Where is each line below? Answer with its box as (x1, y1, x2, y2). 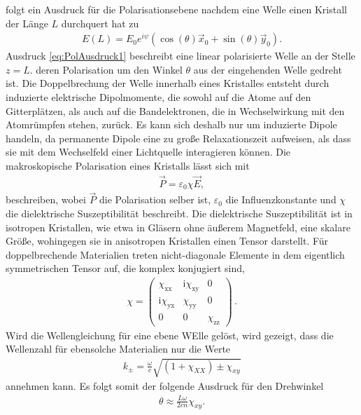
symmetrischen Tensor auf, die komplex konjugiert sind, (6, 261, 245, 275)
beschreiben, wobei (6, 192, 86, 207)
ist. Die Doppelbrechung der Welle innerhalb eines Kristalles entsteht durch (6, 76, 330, 90)
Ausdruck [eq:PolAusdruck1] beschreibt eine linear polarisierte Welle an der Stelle (6, 48, 355, 63)
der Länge (6, 15, 48, 30)
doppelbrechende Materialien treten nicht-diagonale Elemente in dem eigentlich (6, 247, 345, 261)
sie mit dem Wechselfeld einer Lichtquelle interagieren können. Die (6, 144, 291, 159)
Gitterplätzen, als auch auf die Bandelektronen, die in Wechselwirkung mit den (6, 103, 345, 118)
